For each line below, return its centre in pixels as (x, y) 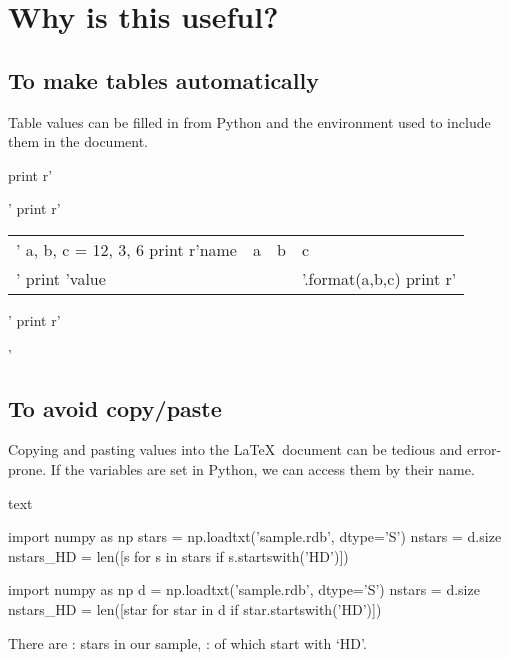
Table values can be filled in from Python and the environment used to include (249, 121)
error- (484, 449)
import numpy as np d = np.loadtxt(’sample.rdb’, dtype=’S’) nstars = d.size (244, 589)
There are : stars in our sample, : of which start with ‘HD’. (187, 642)
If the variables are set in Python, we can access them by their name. (262, 468)
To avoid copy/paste (115, 407)
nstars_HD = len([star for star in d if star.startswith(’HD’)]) (195, 608)
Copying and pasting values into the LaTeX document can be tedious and (235, 449)
